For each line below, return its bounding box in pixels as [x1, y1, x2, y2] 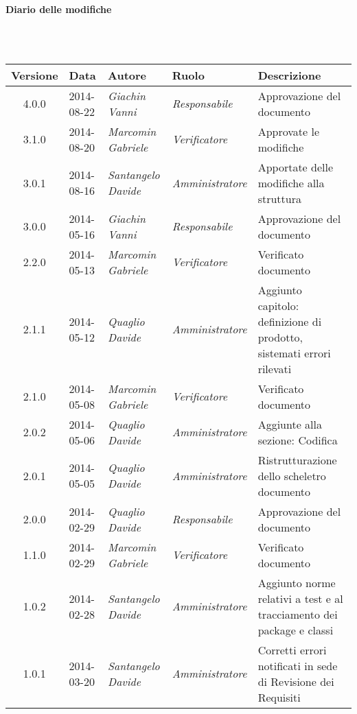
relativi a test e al [257, 590, 343, 606]
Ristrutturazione [257, 451, 337, 468]
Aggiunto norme [257, 574, 336, 591]
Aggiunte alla [257, 416, 322, 432]
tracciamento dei [257, 606, 338, 622]
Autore [108, 67, 147, 83]
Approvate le [257, 123, 320, 139]
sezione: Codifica [257, 431, 338, 448]
